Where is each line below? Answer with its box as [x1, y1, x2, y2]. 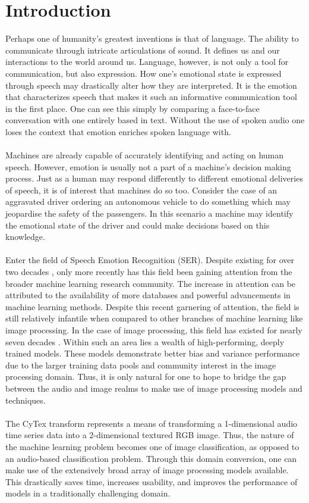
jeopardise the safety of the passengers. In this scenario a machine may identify [5, 207, 294, 220]
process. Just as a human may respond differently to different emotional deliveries [5, 172, 303, 185]
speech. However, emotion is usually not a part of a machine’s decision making [5, 160, 291, 173]
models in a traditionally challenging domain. [5, 487, 171, 499]
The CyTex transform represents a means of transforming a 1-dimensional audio [5, 417, 298, 429]
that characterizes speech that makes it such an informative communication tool [5, 90, 297, 103]
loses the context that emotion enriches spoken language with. [5, 125, 231, 138]
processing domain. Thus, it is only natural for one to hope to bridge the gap [5, 370, 286, 383]
